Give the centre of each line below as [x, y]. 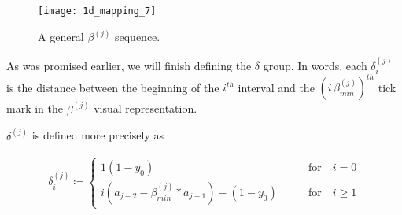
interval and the [276, 87]
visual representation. [146, 108]
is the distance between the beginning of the [113, 87]
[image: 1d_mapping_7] [97, 11]
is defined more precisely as [98, 135]
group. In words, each [315, 65]
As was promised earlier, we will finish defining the [129, 65]
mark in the [35, 108]
